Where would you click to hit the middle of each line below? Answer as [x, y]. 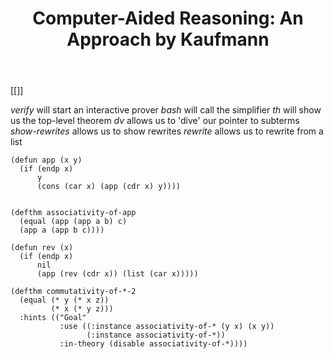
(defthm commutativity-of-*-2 [73, 292]
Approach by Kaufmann [168, 39]
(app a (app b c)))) [62, 230]
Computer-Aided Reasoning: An [168, 18]
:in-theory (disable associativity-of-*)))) [153, 344]
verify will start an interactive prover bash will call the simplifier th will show [166, 110]
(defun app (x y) [46, 160]
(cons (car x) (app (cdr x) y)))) [109, 187]
